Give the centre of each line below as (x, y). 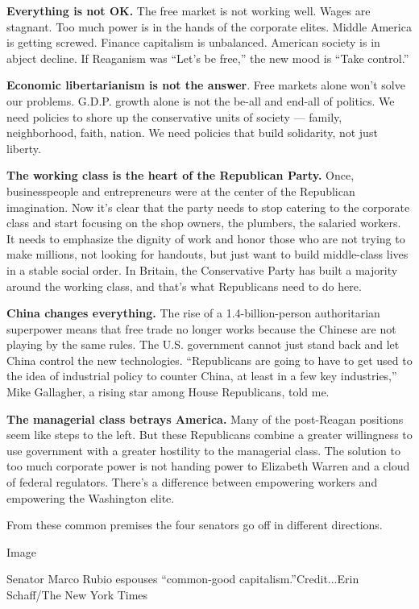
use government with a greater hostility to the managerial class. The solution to (203, 450)
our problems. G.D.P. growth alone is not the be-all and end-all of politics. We (201, 100)
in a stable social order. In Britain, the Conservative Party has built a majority (202, 269)
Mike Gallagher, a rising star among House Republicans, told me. (168, 392)
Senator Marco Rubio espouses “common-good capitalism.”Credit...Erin (183, 579)
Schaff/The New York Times (77, 594)
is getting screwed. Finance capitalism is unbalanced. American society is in (193, 42)
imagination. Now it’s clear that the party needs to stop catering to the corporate (208, 207)
